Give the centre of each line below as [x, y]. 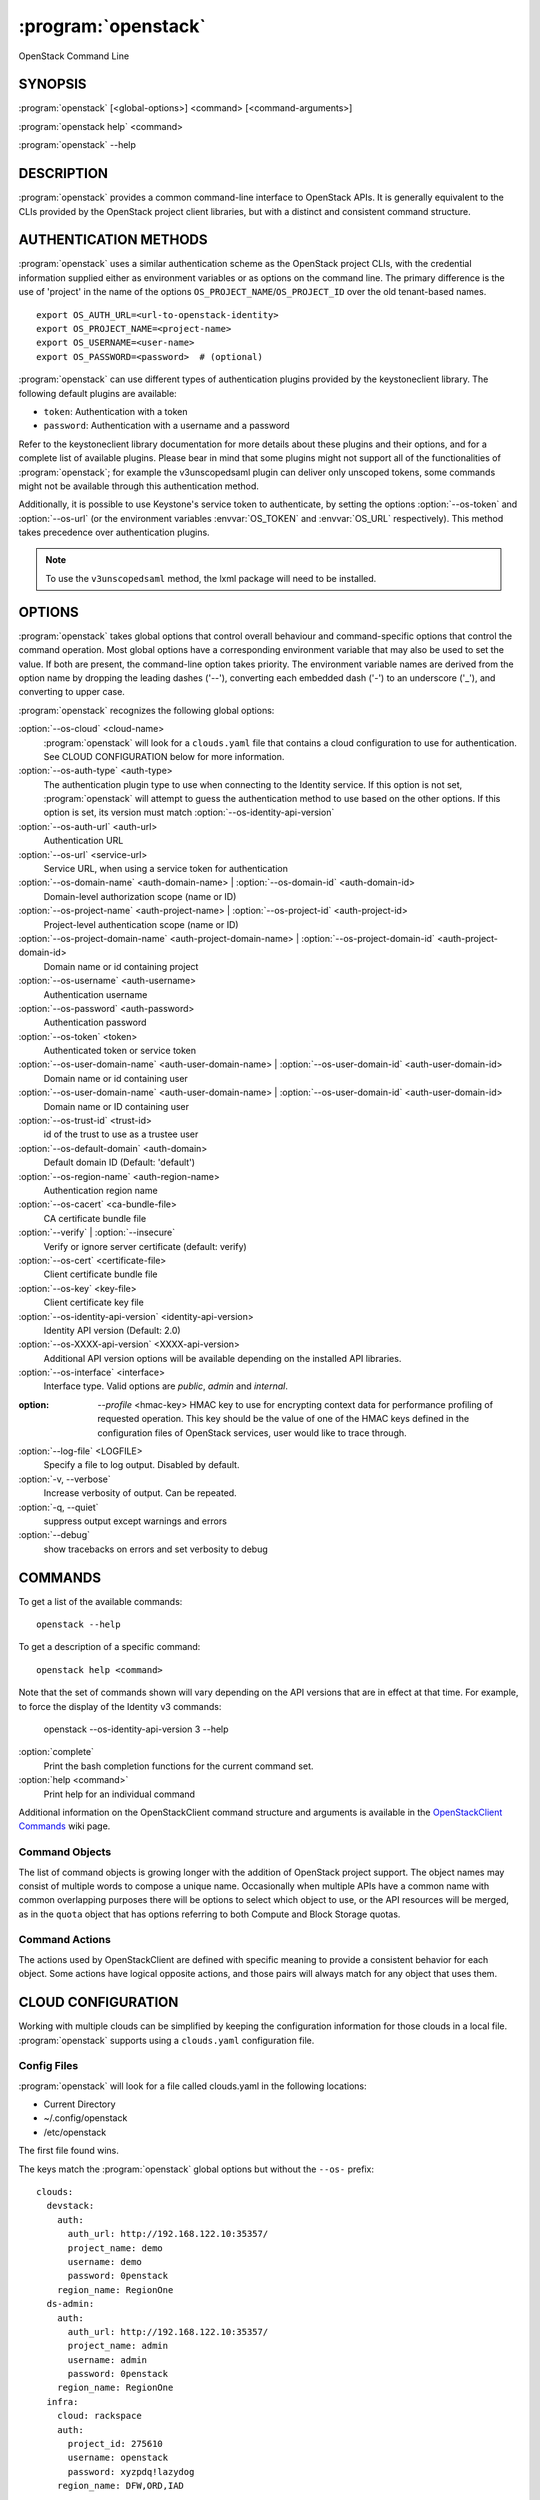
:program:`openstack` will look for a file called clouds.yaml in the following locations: [192, 2086]
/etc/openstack [75, 2132]
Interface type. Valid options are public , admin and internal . [166, 1386]
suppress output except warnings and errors [135, 1521]
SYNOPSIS [52, 84]
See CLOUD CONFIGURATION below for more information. [164, 756]
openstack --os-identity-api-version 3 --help [136, 1729]
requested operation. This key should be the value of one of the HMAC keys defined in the [283, 1419]
